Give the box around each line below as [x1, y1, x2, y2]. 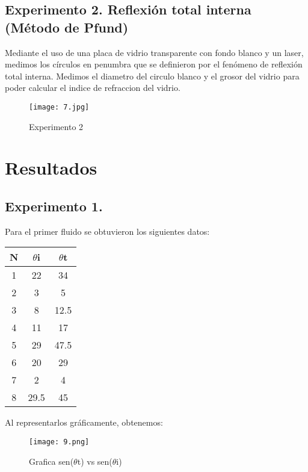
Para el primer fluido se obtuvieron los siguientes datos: [5, 225, 210, 237]
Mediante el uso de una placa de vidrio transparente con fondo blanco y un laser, [5, 46, 304, 58]
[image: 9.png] [29, 437, 90, 446]
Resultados [5, 155, 97, 180]
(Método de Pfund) [5, 17, 129, 36]
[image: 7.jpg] [29, 102, 90, 111]
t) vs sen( [77, 455, 112, 467]
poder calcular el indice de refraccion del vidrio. [5, 81, 180, 94]
